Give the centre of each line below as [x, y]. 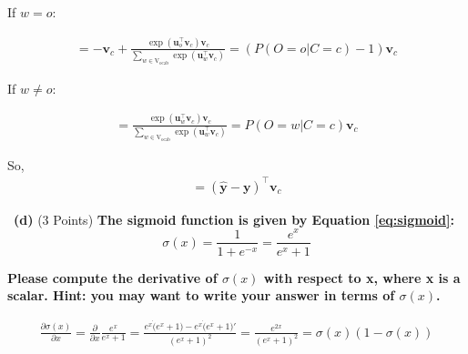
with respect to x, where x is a [362, 277]
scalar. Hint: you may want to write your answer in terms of [201, 295]
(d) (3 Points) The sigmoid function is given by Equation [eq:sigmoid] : [234, 219]
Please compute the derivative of [112, 277]
